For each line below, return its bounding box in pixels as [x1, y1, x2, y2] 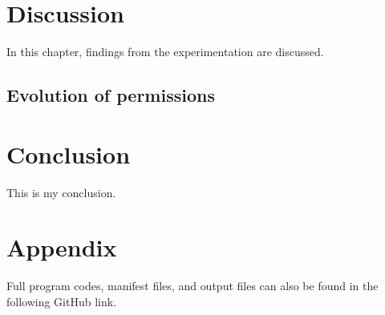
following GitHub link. [6, 293, 117, 309]
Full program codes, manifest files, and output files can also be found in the [6, 277, 379, 294]
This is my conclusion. [6, 184, 116, 200]
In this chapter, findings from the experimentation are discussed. [6, 43, 324, 60]
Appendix [6, 231, 117, 264]
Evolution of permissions [6, 83, 215, 107]
